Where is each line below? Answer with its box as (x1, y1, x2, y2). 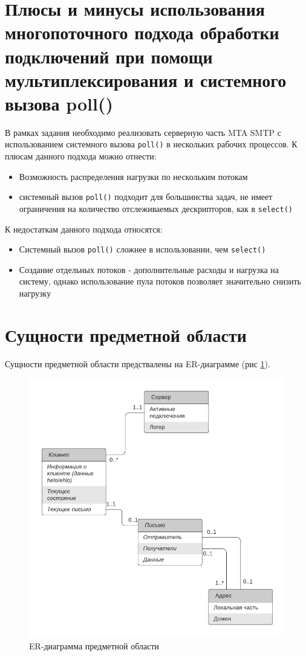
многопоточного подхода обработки (5, 20, 279, 45)
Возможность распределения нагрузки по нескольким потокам (19, 170, 248, 182)
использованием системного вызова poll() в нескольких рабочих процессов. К (5, 138, 298, 150)
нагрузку (19, 287, 51, 300)
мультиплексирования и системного (5, 67, 287, 92)
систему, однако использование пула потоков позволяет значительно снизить (19, 275, 301, 288)
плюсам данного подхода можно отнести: (5, 150, 157, 162)
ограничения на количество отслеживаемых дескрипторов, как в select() (19, 202, 293, 214)
